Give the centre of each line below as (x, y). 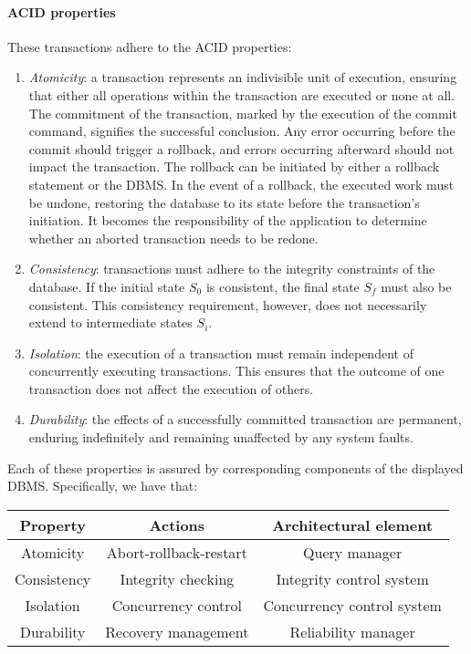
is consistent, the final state (283, 286)
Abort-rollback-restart (177, 552)
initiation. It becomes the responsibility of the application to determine (228, 220)
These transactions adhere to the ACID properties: (150, 46)
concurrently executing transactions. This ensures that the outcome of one (236, 371)
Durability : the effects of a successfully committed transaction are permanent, (245, 419)
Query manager (353, 552)
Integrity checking (177, 578)
